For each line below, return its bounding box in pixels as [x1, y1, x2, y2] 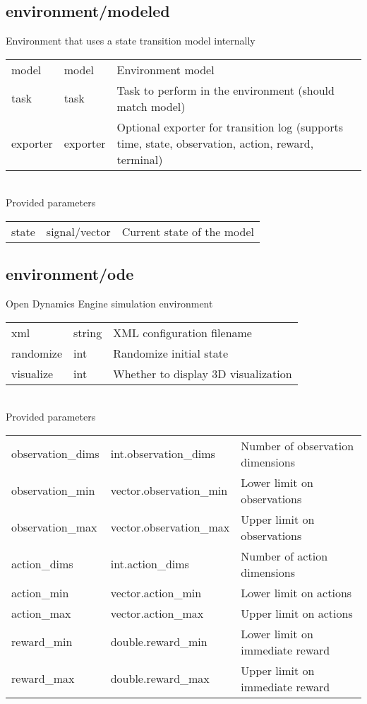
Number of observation [241, 437, 354, 454]
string [73, 324, 102, 341]
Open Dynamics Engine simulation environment [6, 296, 213, 311]
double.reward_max [110, 670, 210, 687]
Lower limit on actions [241, 584, 352, 601]
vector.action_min [110, 584, 202, 601]
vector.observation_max [110, 519, 230, 536]
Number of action [241, 547, 328, 564]
